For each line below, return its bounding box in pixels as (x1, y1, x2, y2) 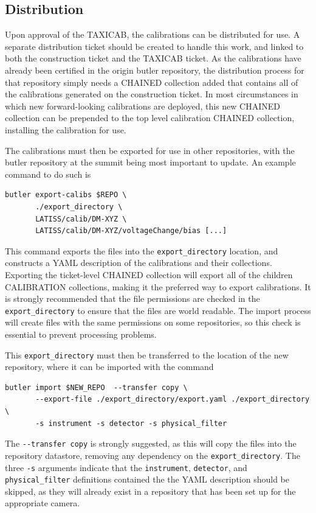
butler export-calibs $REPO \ (5, 190, 127, 200)
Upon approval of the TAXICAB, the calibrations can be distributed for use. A (5, 28, 300, 41)
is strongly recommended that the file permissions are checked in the (5, 292, 260, 305)
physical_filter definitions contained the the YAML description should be (5, 473, 290, 486)
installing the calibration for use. (5, 123, 126, 136)
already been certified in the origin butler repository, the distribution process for (5, 63, 304, 76)
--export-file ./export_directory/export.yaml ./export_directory (35, 395, 310, 404)
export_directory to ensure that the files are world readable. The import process (5, 304, 311, 316)
